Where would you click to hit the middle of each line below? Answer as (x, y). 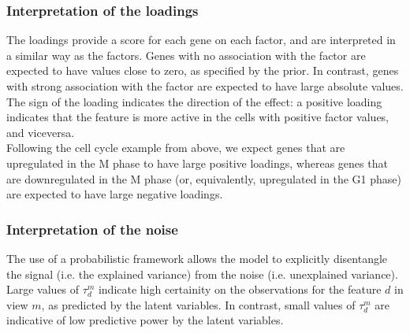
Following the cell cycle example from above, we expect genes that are (176, 148)
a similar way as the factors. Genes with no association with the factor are (186, 55)
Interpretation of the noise (92, 229)
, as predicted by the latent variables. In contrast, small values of (198, 304)
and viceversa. (41, 132)
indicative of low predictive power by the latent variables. (145, 320)
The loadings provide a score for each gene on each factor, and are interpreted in (201, 40)
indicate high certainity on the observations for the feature (240, 289)
